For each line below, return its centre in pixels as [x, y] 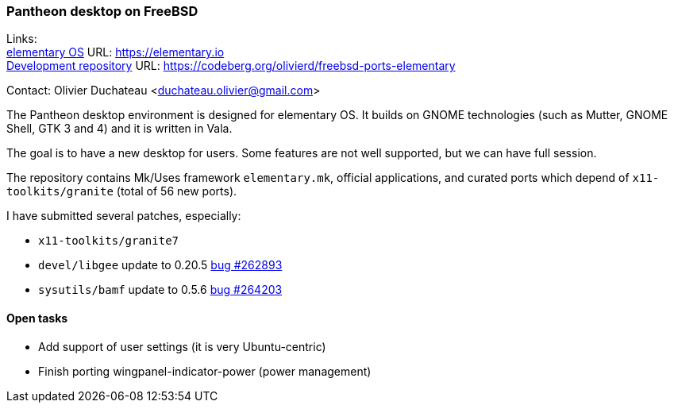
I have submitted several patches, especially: [124, 216]
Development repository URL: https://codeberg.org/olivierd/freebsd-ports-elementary [231, 66]
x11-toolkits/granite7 [109, 241]
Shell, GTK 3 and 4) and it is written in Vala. [119, 129]
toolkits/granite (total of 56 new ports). [122, 191]
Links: [22, 39]
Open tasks [37, 318]
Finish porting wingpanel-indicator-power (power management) [205, 371]
